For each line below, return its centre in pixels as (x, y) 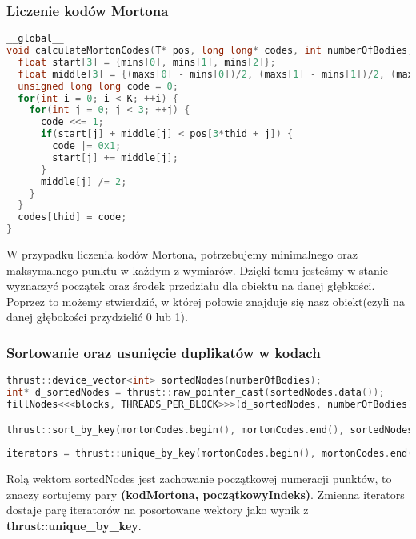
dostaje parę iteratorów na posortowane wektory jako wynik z (158, 510)
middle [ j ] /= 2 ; (84, 181)
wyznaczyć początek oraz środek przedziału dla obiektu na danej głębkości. (191, 286)
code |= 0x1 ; (87, 146)
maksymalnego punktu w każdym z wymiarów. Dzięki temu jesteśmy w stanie (197, 269)
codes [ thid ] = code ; (72, 217)
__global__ (35, 39)
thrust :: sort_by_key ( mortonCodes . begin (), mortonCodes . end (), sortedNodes (210, 430)
